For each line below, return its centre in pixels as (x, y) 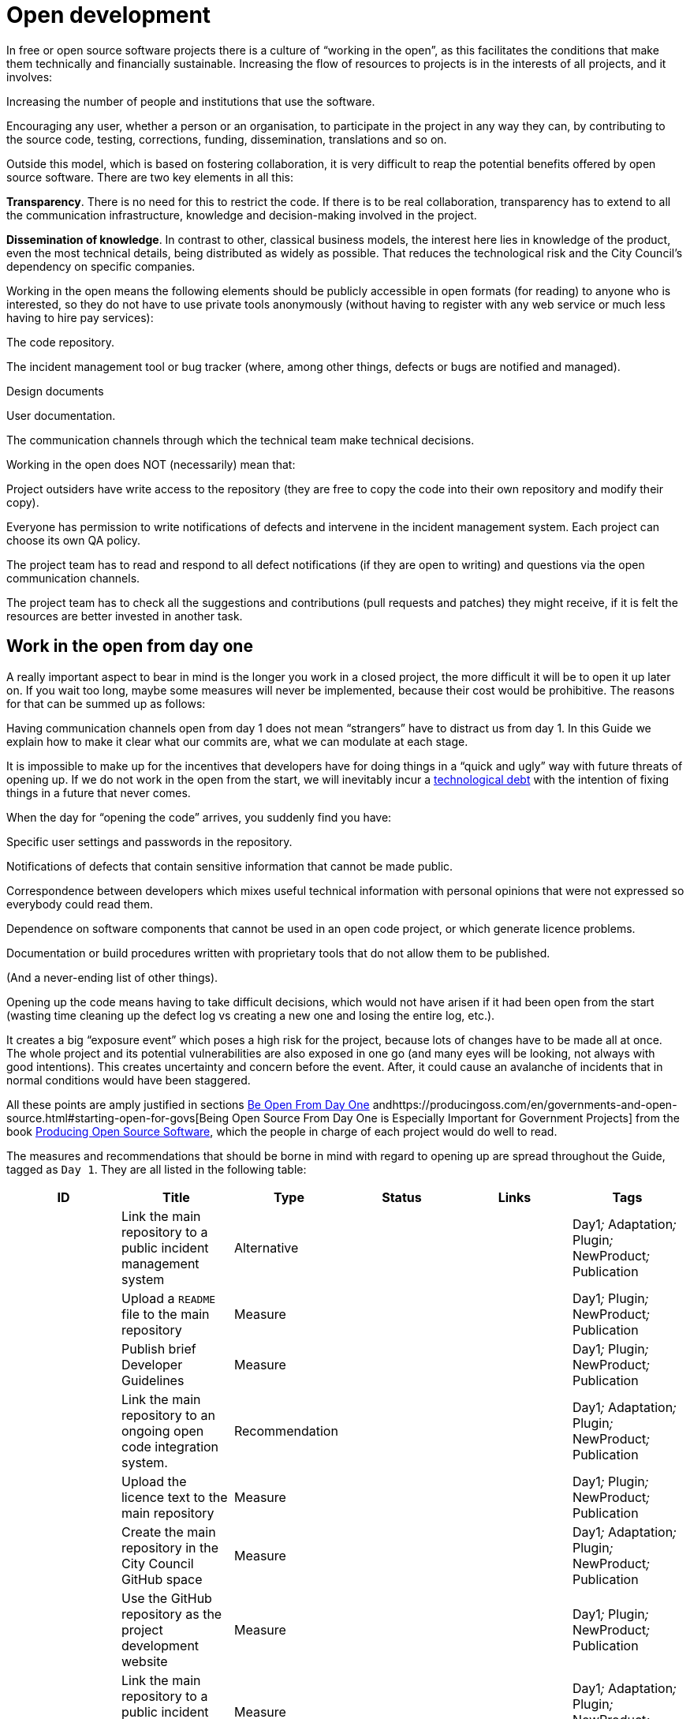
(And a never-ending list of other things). (112, 977)
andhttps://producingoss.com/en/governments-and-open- (525, 1104)
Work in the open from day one (130, 646)
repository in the (170, 1547)
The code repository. (61, 342)
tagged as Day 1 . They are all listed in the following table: (157, 1169)
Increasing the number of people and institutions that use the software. (191, 101)
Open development (109, 15)
